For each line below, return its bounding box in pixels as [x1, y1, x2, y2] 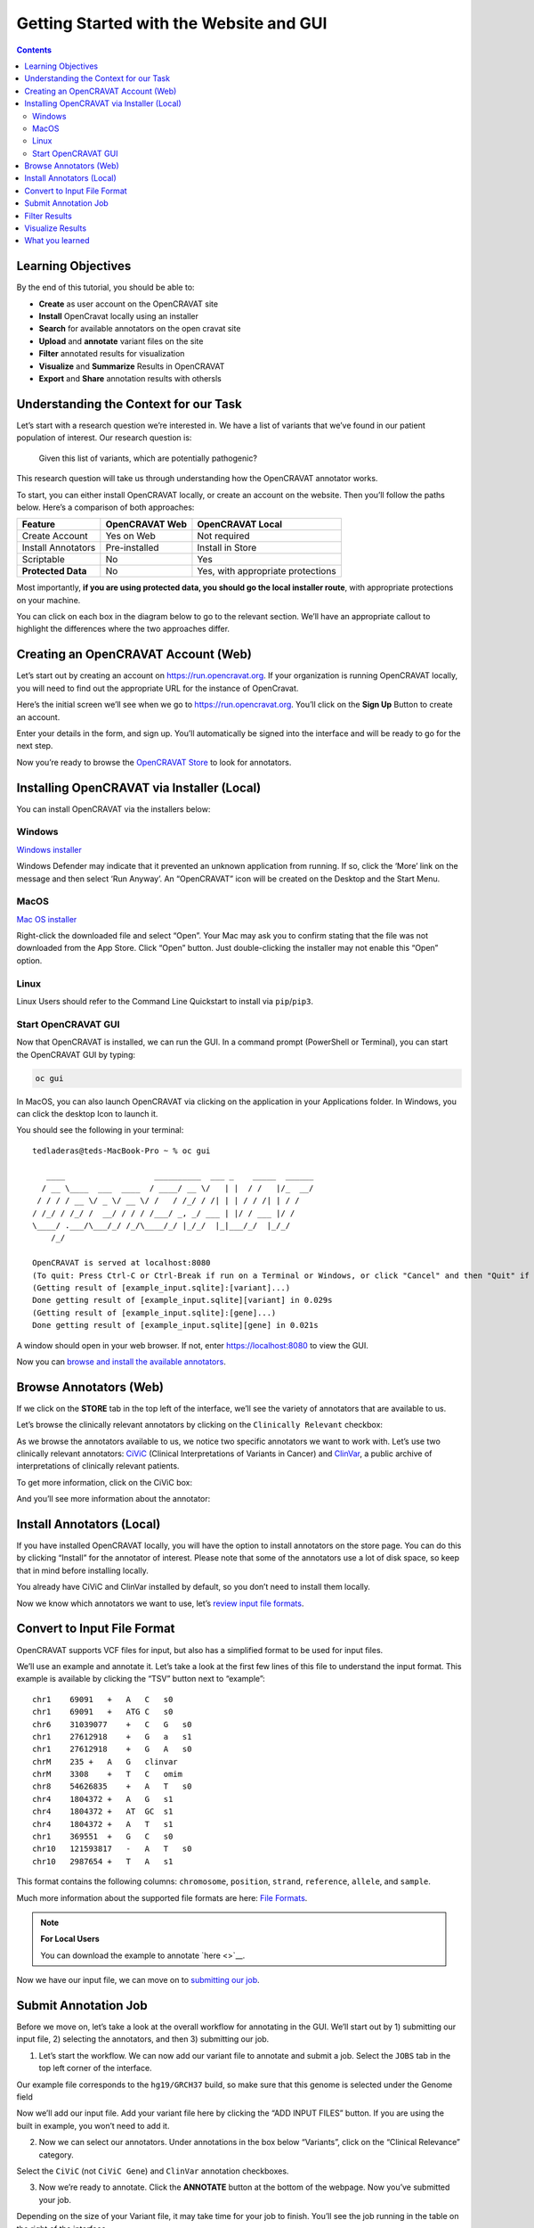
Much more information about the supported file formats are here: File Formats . [16, 1892, 308, 1903]
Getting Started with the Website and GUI [16, 13, 328, 33]
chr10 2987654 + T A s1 [32, 1856, 174, 1866]
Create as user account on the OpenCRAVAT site [38, 299, 218, 309]
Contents [16, 45, 53, 55]
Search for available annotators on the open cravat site [38, 324, 241, 334]
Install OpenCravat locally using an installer [38, 311, 199, 322]
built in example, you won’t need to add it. [16, 2120, 170, 2131]
